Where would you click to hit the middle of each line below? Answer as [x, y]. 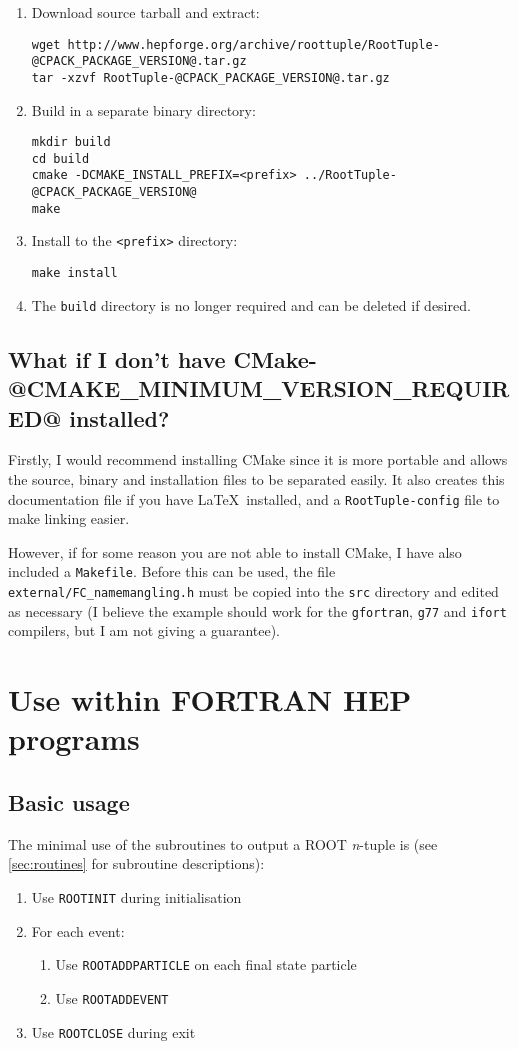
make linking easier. [69, 518]
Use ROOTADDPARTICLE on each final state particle [206, 964]
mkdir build [71, 142]
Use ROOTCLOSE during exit [113, 1031]
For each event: [78, 930]
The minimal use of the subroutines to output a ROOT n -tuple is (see [223, 843]
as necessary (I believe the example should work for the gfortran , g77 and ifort [257, 610]
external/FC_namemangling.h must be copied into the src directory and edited [253, 591]
